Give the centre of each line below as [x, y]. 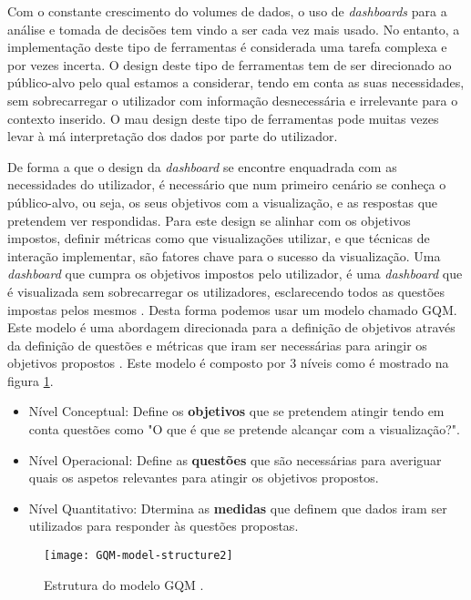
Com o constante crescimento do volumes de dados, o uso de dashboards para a [227, 11]
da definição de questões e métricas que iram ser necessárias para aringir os [217, 345]
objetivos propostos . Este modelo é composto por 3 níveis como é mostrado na [228, 363]
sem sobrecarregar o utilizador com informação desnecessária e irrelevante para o [233, 100]
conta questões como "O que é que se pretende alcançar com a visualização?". [244, 429]
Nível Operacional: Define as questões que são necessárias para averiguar [235, 459]
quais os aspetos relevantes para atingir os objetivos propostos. [204, 478]
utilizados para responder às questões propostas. [164, 526]
